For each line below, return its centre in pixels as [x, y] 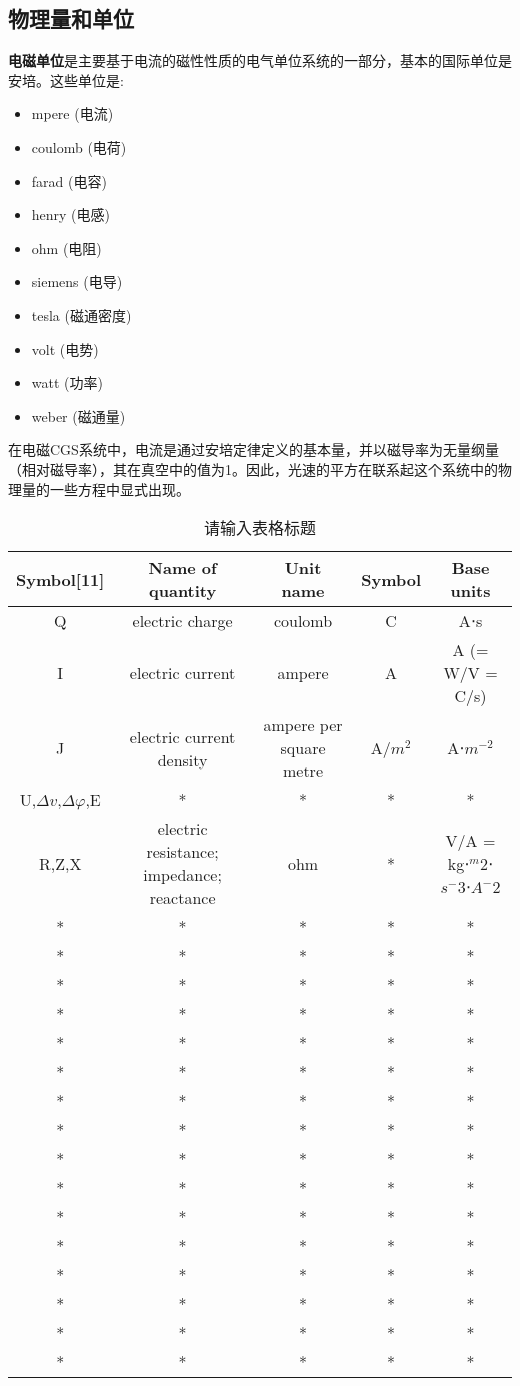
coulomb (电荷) [79, 146]
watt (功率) [67, 382]
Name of [182, 568]
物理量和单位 [71, 18]
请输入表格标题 [259, 528]
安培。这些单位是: [66, 79]
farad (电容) [69, 180]
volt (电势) [65, 348]
